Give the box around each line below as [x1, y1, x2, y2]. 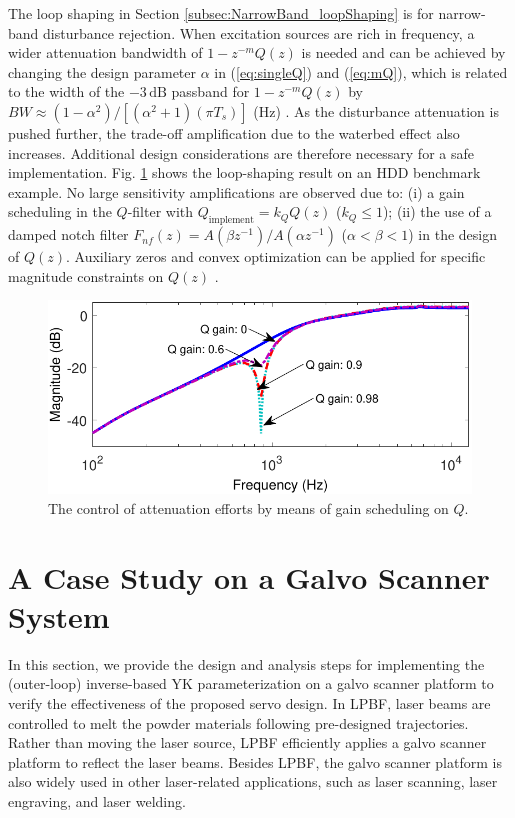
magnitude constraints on [8, 265, 164, 286]
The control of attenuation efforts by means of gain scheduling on [48, 497, 449, 518]
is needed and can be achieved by [301, 42, 506, 63]
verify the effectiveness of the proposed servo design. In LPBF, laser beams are [8, 693, 491, 713]
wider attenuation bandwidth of [8, 42, 203, 63]
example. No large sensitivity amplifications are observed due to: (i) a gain [8, 181, 465, 202]
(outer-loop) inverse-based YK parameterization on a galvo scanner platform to [8, 673, 494, 694]
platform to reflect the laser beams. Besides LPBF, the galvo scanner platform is [8, 751, 502, 772]
